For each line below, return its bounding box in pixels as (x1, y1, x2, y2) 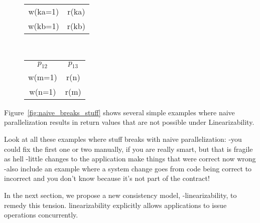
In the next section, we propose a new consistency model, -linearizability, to (4, 189, 237, 200)
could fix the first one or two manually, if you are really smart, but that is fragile (4, 143, 253, 154)
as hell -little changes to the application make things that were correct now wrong (4, 153, 256, 164)
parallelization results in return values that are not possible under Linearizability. (4, 117, 254, 127)
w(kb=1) (28, 20, 59, 32)
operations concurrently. (4, 209, 78, 220)
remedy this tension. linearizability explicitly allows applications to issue (4, 199, 227, 210)
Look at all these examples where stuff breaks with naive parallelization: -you (4, 133, 242, 144)
